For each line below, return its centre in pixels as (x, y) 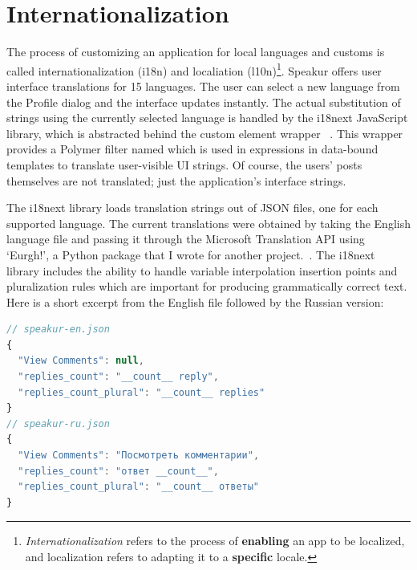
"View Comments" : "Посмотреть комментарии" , (139, 456)
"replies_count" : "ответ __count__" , (118, 471)
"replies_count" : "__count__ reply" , (118, 377)
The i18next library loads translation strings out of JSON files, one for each (192, 208)
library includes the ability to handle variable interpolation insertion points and (202, 270)
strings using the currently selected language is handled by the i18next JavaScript (207, 118)
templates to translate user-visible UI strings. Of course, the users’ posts (184, 164)
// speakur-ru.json (58, 423)
